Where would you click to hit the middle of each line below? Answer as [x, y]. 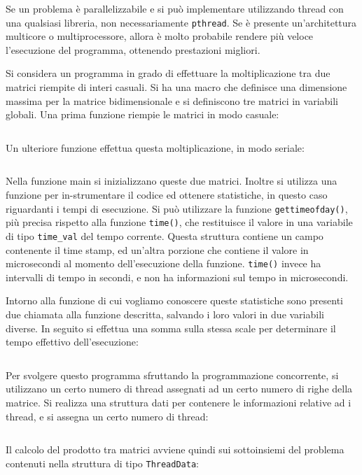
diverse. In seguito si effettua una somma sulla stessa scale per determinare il [171, 328]
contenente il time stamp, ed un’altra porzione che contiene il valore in [157, 249]
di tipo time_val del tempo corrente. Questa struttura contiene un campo [165, 235]
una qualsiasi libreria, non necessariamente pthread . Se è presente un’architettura [181, 22]
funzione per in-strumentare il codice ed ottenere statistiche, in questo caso [167, 194]
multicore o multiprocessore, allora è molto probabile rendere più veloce [160, 36]
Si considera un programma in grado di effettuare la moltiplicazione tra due [168, 73]
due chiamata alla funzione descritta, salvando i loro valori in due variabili [165, 314]
